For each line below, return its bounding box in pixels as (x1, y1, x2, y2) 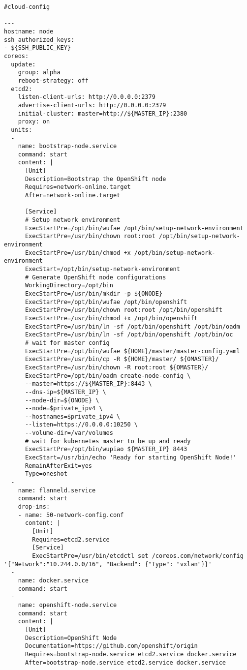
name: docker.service (18, 577, 89, 584)
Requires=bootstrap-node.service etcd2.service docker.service (25, 650, 237, 658)
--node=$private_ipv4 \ (25, 405, 103, 412)
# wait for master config (25, 339, 110, 346)
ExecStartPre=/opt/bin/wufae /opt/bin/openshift (25, 298, 187, 305)
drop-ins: (18, 503, 50, 511)
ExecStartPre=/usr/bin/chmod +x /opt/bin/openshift (25, 314, 198, 322)
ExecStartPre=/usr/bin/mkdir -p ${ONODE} (25, 290, 163, 297)
